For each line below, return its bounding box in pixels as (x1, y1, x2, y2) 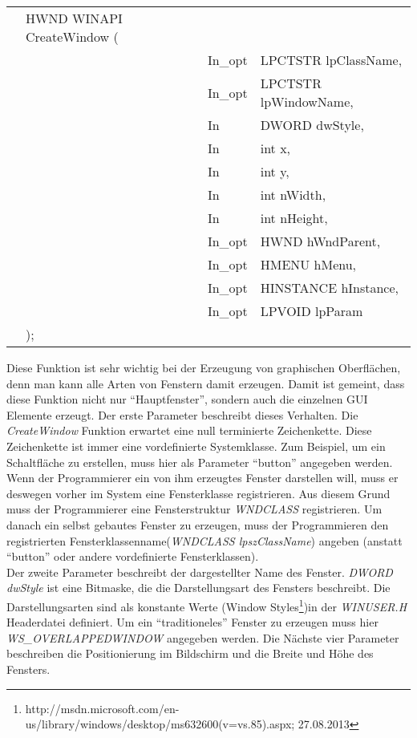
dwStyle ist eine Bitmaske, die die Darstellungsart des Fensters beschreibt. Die (6, 579, 391, 596)
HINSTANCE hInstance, (260, 278, 399, 297)
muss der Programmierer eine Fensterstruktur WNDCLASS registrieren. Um (6, 501, 383, 517)
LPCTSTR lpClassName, (260, 51, 403, 69)
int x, (260, 139, 291, 157)
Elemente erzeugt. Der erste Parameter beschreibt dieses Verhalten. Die (6, 406, 358, 423)
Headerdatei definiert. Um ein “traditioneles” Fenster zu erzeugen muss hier (6, 614, 379, 631)
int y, (260, 162, 289, 180)
